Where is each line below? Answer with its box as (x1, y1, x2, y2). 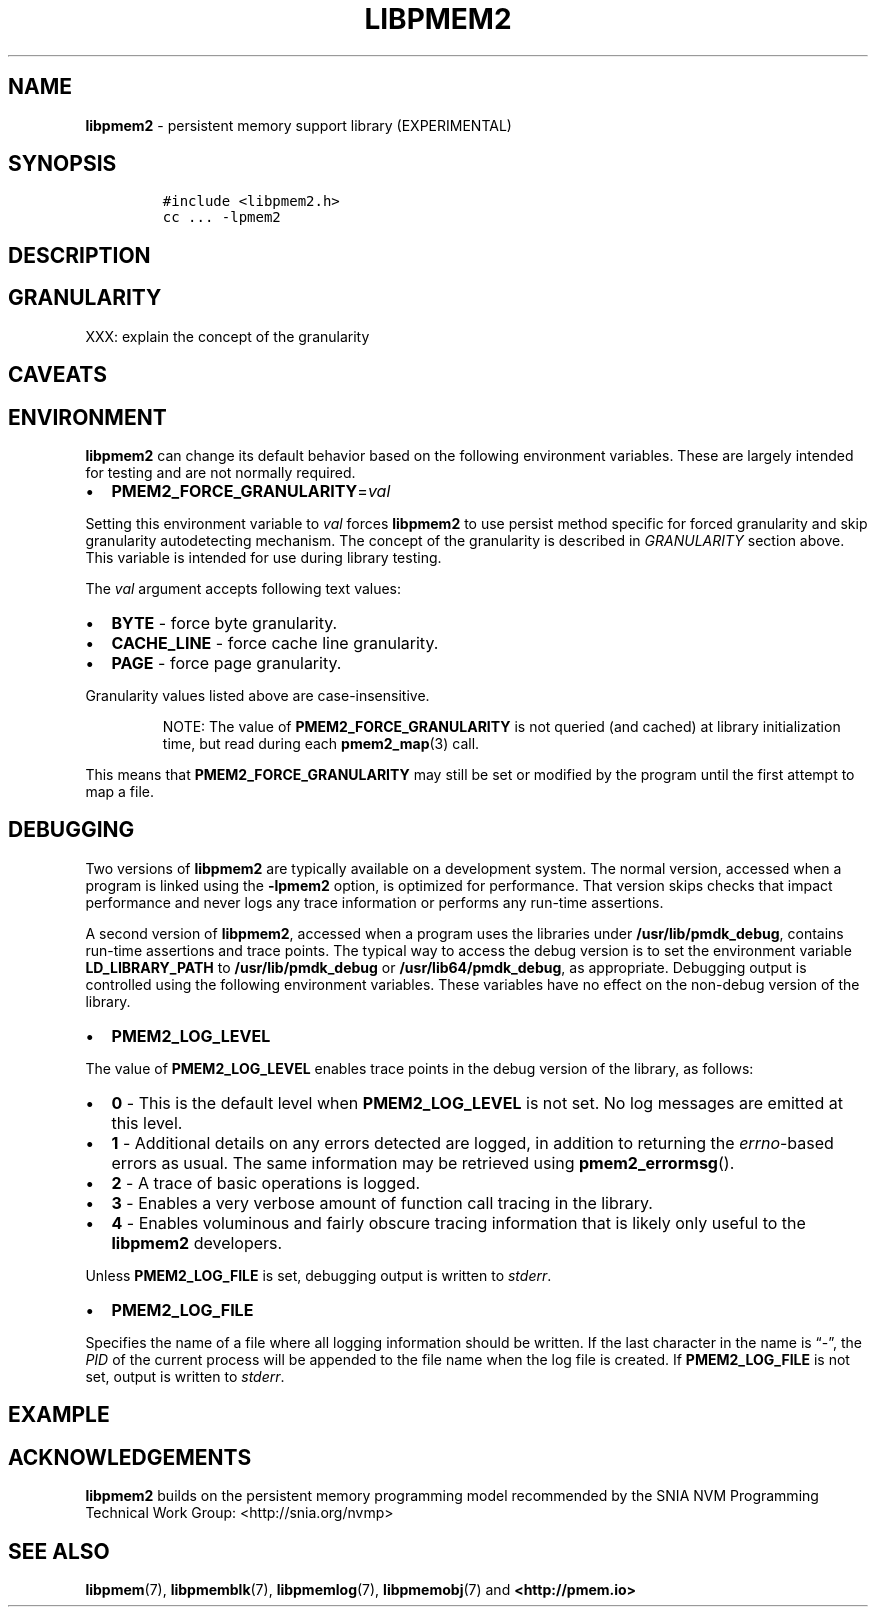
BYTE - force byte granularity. (111, 612, 338, 633)
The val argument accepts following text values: (85, 579, 402, 597)
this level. (111, 1112, 183, 1133)
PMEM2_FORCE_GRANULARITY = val (111, 480, 391, 501)
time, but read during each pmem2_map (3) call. (162, 734, 480, 752)
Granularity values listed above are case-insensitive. (85, 686, 430, 704)
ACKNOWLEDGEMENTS (8, 1444, 252, 1470)
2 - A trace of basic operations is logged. (111, 1172, 421, 1193)
